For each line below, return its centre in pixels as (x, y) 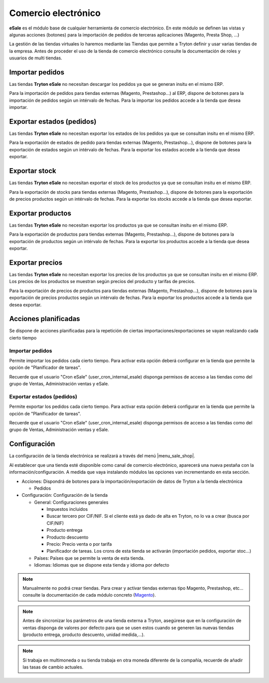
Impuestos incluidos (67, 509)
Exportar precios (36, 262)
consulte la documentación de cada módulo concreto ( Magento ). (89, 595)
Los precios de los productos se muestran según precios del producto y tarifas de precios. (102, 282)
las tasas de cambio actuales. (53, 667)
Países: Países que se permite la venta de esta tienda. (89, 558)
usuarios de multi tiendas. (36, 58)
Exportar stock (33, 171)
